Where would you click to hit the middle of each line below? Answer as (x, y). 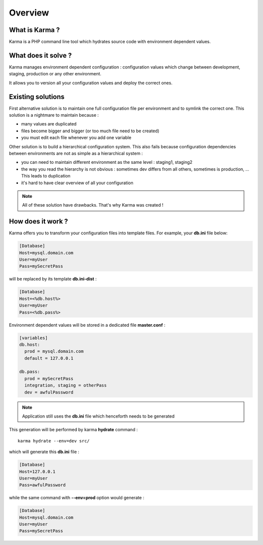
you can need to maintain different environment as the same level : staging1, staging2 (107, 162)
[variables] (34, 338)
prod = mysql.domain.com (54, 352)
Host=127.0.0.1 (37, 471)
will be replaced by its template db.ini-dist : (53, 279)
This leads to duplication (46, 176)
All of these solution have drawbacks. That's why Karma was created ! (93, 205)
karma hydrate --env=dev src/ (54, 441)
